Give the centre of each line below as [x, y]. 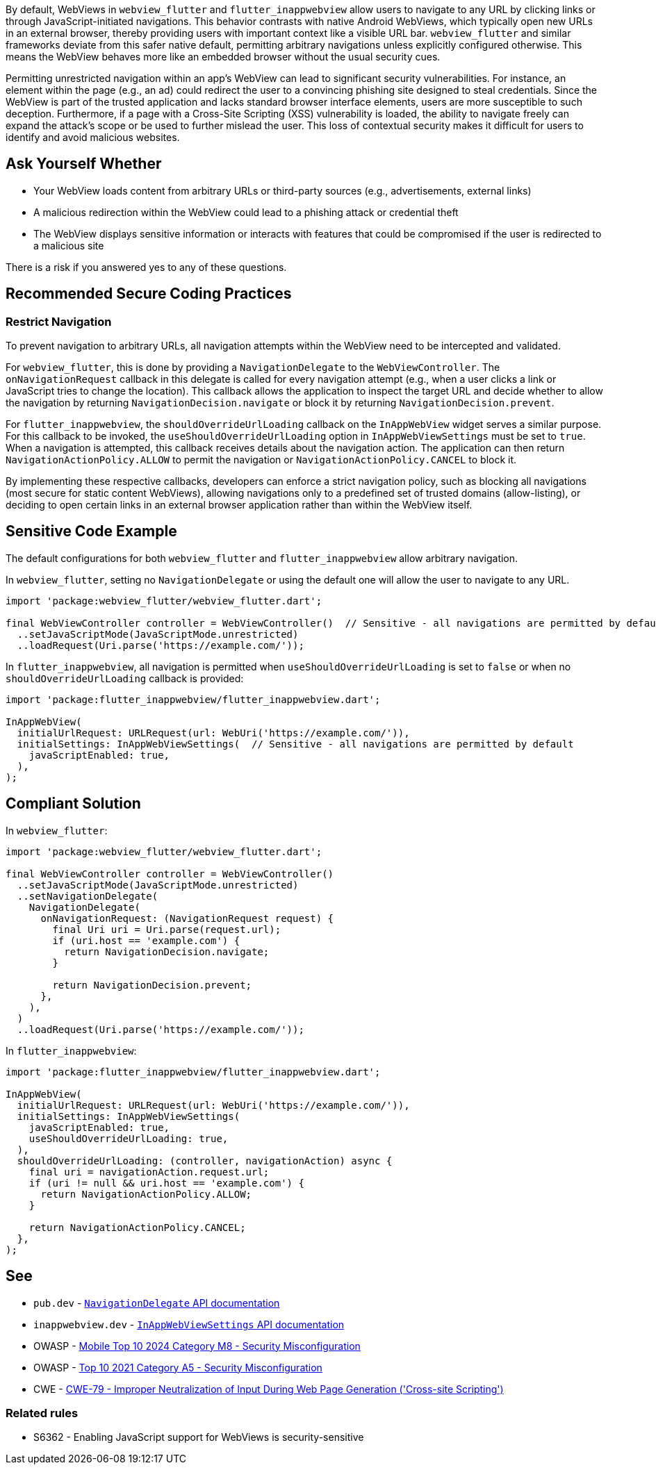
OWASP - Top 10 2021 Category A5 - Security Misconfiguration [178, 1367]
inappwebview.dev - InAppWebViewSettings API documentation [189, 1324]
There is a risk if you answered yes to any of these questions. [146, 267]
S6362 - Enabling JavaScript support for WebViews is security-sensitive [199, 1437]
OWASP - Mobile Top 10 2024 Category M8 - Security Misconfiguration [197, 1346]
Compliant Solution [73, 804]
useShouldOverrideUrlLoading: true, [129, 1138]
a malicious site [69, 245]
